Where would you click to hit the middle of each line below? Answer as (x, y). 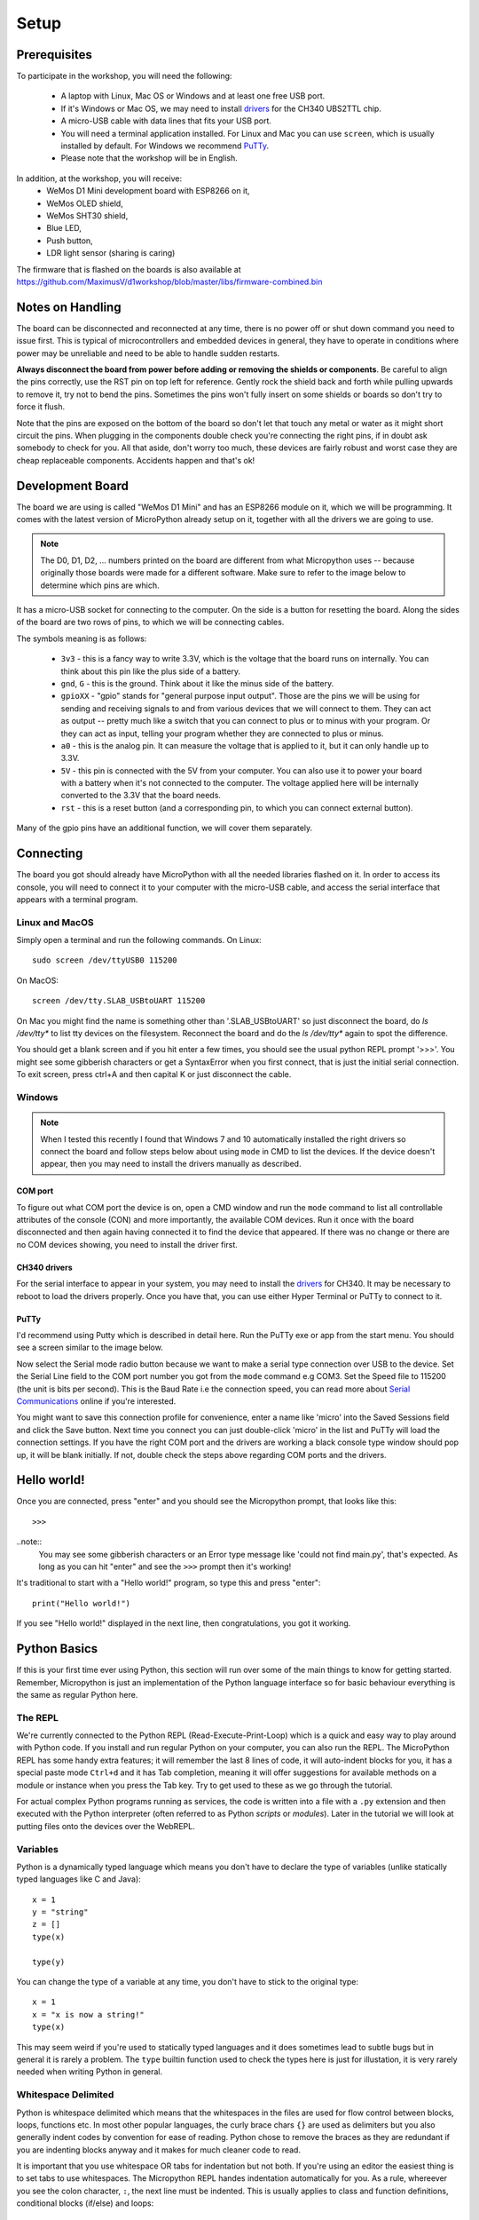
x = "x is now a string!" (89, 2014)
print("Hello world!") (82, 1603)
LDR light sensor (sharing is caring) (111, 253)
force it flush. (41, 407)
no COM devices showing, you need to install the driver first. (127, 1244)
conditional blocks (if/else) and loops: (85, 2203)
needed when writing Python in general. (90, 2072)
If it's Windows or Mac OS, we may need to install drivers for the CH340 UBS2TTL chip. (221, 108)
